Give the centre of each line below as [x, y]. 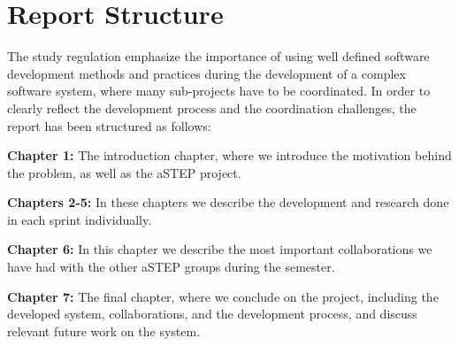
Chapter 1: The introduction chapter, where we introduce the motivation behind [229, 155]
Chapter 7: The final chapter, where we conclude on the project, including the [223, 296]
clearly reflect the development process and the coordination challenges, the [212, 108]
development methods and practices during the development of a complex [207, 73]
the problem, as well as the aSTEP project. [124, 172]
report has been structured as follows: [109, 125]
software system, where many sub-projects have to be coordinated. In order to [219, 91]
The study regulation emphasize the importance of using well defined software [218, 56]
